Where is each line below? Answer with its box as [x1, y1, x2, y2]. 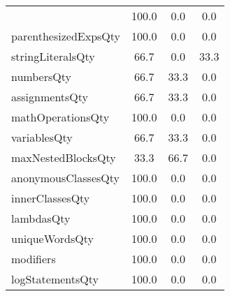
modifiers [11, 251, 56, 267]
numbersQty [11, 68, 71, 84]
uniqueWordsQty [11, 230, 94, 246]
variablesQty [11, 129, 73, 145]
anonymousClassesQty [11, 170, 120, 186]
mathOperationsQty [11, 109, 110, 125]
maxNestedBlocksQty [11, 149, 116, 165]
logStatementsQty [11, 271, 99, 287]
